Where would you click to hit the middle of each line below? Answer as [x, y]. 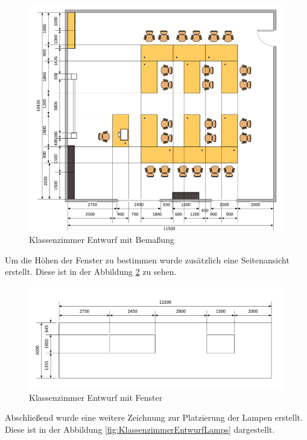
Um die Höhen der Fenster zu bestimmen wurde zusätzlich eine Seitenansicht [147, 259]
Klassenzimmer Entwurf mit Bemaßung [102, 240]
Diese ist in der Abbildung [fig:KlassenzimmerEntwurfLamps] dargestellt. [140, 429]
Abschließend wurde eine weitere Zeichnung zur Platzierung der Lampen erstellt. [154, 417]
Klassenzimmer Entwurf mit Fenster [96, 397]
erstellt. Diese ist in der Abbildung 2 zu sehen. [91, 272]
